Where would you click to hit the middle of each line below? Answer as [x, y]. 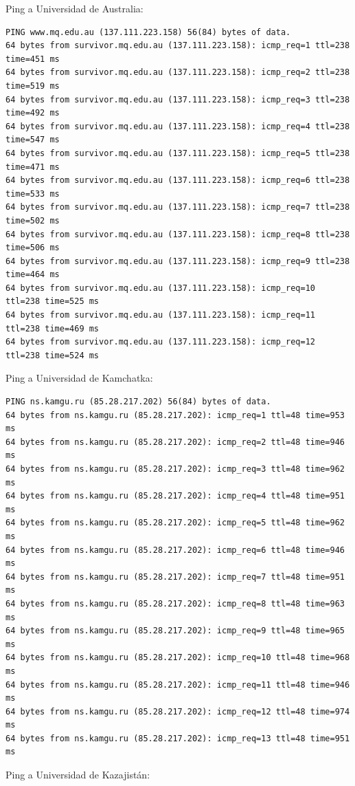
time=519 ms [33, 86]
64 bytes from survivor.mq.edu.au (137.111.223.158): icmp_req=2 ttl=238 [178, 73]
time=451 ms [33, 59]
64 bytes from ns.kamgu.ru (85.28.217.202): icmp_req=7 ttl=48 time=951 [175, 577]
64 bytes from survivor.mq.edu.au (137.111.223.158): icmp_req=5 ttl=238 [178, 153]
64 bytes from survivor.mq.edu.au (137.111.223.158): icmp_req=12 [161, 342]
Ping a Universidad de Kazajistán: [78, 775]
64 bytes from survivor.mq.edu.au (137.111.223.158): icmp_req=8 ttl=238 [178, 234]
